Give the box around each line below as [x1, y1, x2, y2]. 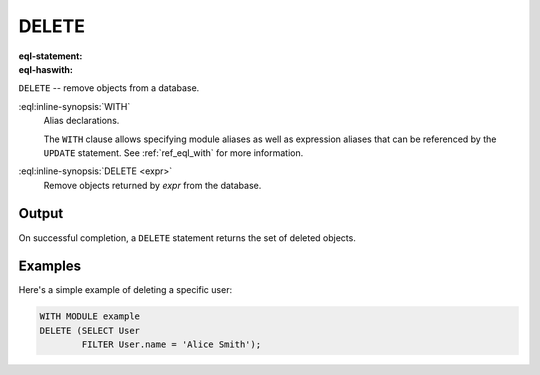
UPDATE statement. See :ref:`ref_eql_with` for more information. [43, 146, 304, 159]
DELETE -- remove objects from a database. [18, 82, 200, 94]
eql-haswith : [18, 63, 74, 75]
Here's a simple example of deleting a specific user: [18, 284, 233, 296]
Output [18, 205, 64, 222]
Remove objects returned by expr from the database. [43, 179, 262, 191]
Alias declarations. [43, 115, 120, 127]
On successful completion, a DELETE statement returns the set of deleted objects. [18, 231, 357, 244]
